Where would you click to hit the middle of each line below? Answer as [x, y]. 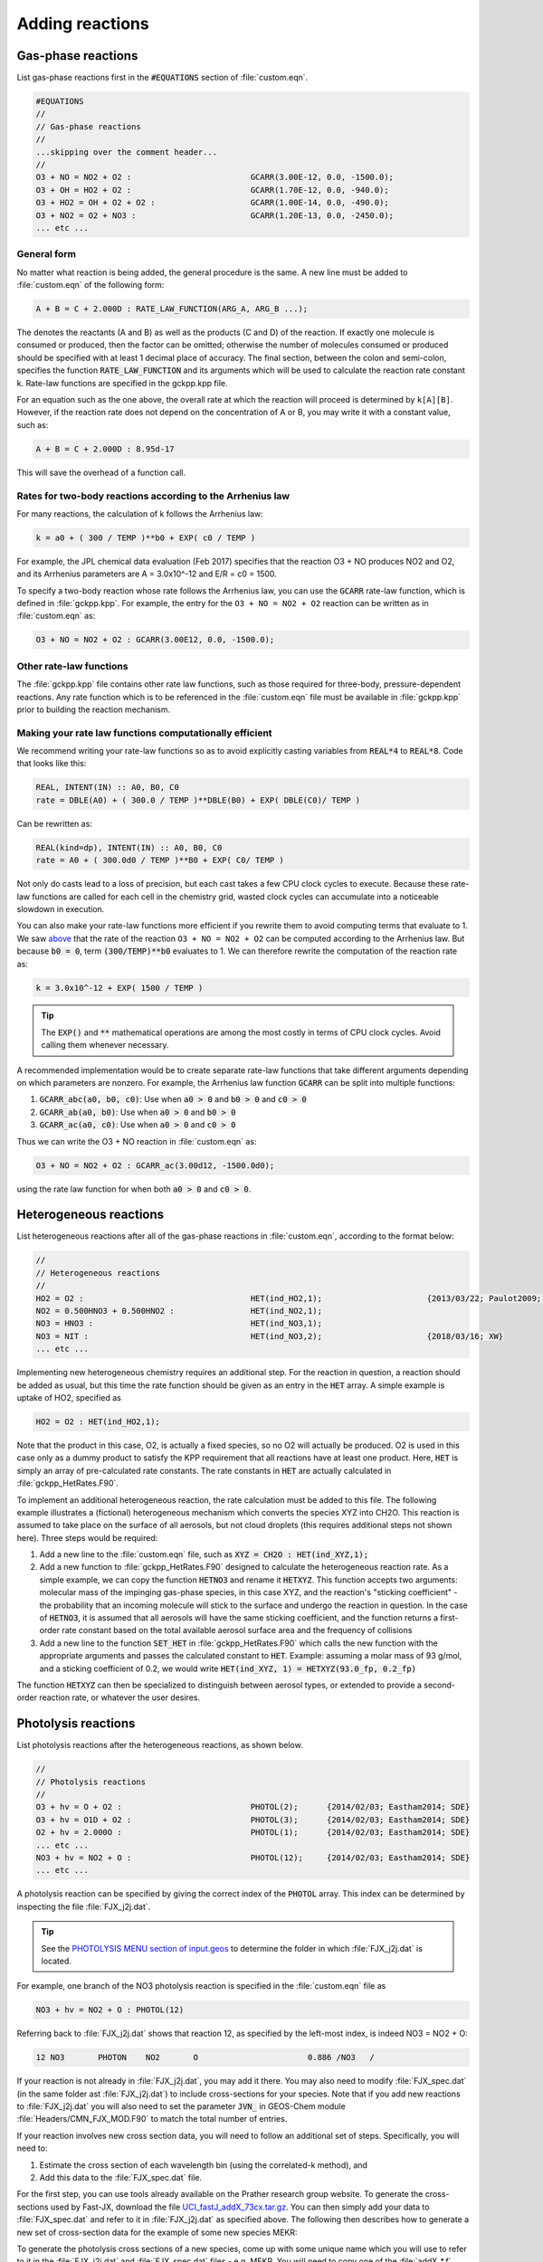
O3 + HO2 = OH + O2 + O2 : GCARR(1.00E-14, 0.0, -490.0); [212, 203]
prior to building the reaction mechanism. [94, 709]
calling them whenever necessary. [105, 1045]
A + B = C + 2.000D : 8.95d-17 [105, 449]
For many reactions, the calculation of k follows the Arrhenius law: [140, 513]
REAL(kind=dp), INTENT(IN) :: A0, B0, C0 [129, 847]
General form [47, 254]
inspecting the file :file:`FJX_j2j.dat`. [84, 1906]
